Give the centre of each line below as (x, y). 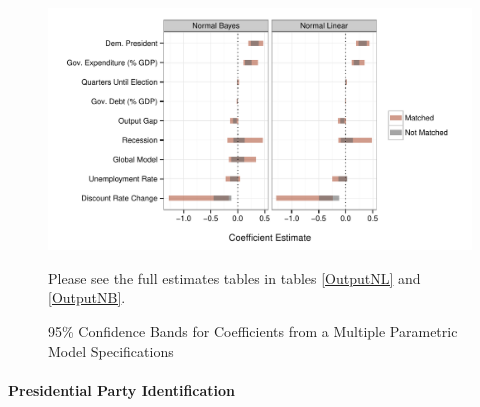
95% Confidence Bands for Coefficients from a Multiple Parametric (253, 331)
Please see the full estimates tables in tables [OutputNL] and (234, 277)
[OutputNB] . (87, 297)
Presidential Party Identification (122, 389)
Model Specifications (111, 350)
